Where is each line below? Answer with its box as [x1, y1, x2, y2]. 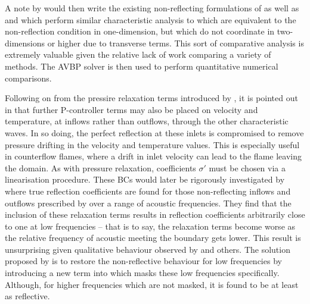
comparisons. [5, 71, 52, 84]
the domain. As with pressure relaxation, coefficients [5, 161, 196, 174]
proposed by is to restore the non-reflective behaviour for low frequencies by [5, 255, 282, 267]
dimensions [5, 36, 45, 49]
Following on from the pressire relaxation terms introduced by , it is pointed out [5, 92, 298, 104]
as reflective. [5, 290, 50, 302]
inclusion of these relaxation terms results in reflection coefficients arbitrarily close [5, 208, 305, 221]
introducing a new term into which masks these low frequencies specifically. [5, 267, 280, 279]
